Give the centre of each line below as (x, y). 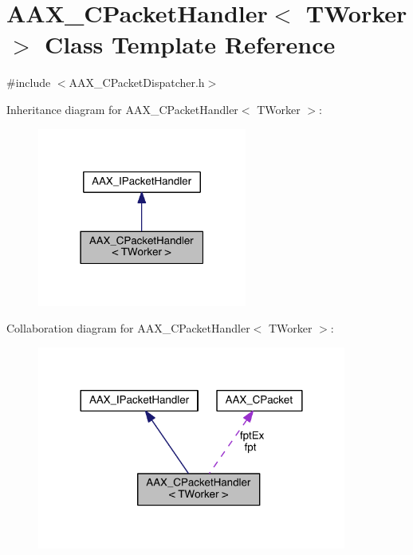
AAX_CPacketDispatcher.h (137, 83)
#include (29, 83)
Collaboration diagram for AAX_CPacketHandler (128, 328)
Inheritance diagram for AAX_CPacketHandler (122, 109)
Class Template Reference (190, 44)
